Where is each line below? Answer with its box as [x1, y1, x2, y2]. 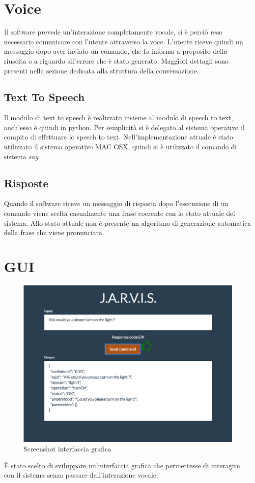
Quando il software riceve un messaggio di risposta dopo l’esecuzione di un [4, 198, 228, 208]
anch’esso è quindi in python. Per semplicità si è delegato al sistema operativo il [4, 122, 245, 132]
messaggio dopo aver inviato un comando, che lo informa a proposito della [4, 46, 227, 56]
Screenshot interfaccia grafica [24, 444, 112, 454]
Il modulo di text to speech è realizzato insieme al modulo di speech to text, [4, 112, 233, 123]
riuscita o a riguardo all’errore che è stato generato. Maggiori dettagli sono [4, 55, 229, 66]
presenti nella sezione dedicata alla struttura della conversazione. [4, 65, 199, 75]
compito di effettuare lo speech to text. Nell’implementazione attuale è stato [4, 132, 233, 142]
